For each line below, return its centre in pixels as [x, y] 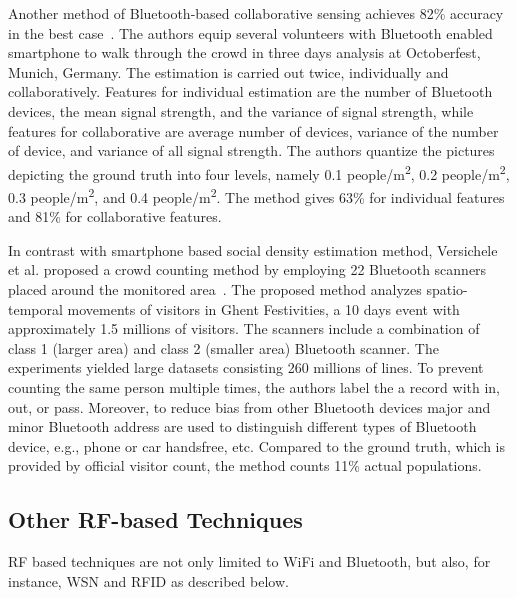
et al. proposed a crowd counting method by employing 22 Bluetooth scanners [247, 269]
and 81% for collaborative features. [115, 216]
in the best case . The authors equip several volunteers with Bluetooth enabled [250, 32]
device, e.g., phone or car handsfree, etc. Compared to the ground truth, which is [257, 445]
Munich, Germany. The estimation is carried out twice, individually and [228, 71]
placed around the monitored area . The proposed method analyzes [215, 289]
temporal [35, 308]
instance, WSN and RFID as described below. [148, 580]
